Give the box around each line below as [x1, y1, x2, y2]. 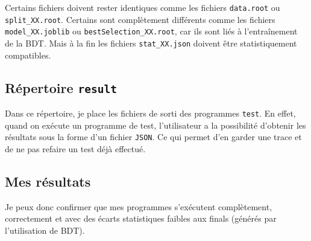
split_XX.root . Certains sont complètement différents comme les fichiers [5, 13, 275, 25]
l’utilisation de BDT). [5, 223, 85, 236]
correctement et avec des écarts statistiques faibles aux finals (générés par [5, 212, 277, 225]
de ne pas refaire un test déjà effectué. [5, 142, 146, 155]
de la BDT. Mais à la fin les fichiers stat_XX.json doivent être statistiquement [5, 36, 297, 49]
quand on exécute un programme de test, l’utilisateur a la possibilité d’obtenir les [5, 118, 306, 131]
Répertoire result [5, 78, 117, 97]
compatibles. [5, 48, 51, 61]
